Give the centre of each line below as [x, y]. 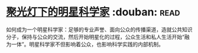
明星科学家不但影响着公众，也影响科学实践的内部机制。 [97, 44]
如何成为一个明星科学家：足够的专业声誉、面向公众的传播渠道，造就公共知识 [99, 29]
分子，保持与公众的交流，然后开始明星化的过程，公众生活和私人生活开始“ [95, 37]
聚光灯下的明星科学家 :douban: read [93, 12]
